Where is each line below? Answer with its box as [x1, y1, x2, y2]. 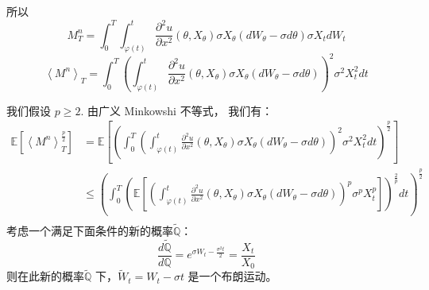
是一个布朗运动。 [187, 268, 277, 284]
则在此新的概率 [6, 268, 84, 284]
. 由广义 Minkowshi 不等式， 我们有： [80, 102, 273, 118]
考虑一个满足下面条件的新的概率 [6, 222, 173, 238]
